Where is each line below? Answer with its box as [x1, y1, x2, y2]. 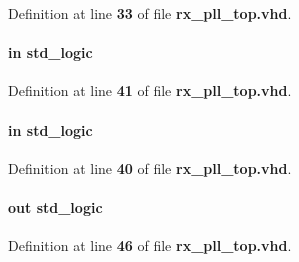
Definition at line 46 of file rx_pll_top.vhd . [8, 235, 292, 256]
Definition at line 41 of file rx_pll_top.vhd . [8, 80, 292, 101]
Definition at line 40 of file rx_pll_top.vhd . [8, 157, 292, 178]
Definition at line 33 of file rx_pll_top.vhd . [8, 3, 292, 23]
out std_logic [8, 196, 103, 217]
